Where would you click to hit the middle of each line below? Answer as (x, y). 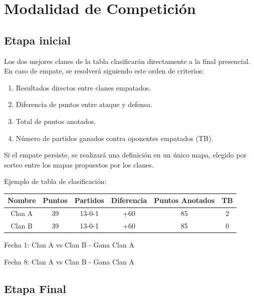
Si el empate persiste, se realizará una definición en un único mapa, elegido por (125, 155)
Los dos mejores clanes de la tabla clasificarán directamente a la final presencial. (127, 61)
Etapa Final (35, 288)
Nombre (22, 200)
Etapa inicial (37, 40)
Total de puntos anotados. (56, 121)
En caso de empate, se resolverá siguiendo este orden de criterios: (104, 71)
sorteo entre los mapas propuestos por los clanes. (79, 164)
